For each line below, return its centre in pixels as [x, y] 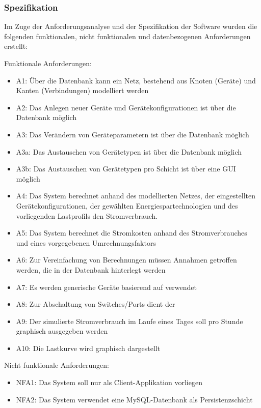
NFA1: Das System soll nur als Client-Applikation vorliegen [109, 382]
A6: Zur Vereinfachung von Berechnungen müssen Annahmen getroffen [126, 260]
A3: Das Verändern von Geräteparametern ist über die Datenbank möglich [133, 134]
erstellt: [16, 46]
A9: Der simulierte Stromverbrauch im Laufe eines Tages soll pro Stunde [129, 321]
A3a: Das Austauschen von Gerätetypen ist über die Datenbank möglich [129, 151]
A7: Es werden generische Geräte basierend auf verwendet [106, 287]
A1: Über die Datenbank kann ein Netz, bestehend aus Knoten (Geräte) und [136, 80]
